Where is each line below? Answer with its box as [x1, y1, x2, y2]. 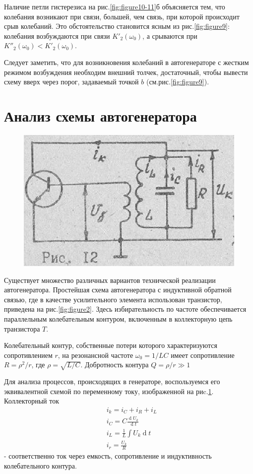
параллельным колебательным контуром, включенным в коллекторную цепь [4, 314, 233, 324]
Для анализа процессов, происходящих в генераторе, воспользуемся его [4, 376, 220, 387]
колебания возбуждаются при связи [4, 30, 110, 41]
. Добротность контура [80, 359, 149, 370]
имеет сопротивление [171, 349, 235, 360]
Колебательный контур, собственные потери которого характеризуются [4, 340, 217, 350]
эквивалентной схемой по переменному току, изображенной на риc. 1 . [4, 386, 214, 396]
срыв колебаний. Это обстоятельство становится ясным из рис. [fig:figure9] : [4, 21, 230, 31]
